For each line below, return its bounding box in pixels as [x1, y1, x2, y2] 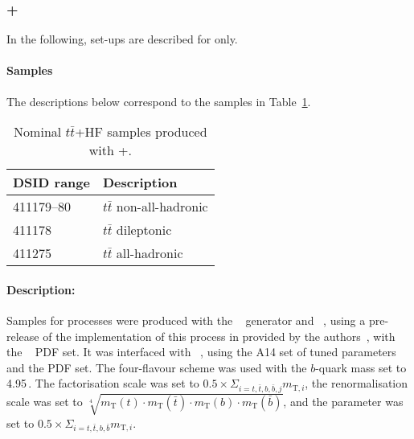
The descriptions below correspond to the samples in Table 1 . [6, 92, 311, 109]
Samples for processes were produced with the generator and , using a [6, 312, 366, 328]
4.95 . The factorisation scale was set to [6, 375, 199, 392]
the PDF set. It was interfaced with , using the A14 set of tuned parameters [6, 343, 396, 360]
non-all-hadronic [116, 197, 208, 216]
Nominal [14, 122, 62, 142]
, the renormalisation [305, 375, 408, 392]
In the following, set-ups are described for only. [6, 31, 238, 47]
